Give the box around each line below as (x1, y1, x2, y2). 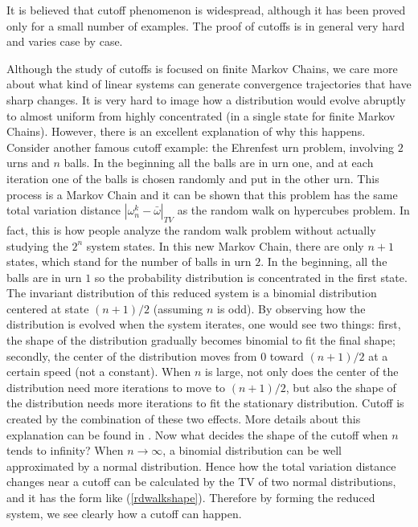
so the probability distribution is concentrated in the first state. (94, 268, 408, 285)
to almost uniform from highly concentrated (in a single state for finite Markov (6, 107, 395, 124)
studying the (6, 237, 68, 254)
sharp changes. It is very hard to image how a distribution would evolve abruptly (6, 91, 406, 108)
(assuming (153, 300, 203, 317)
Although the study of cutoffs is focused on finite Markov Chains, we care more (6, 59, 398, 76)
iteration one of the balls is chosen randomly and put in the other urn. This (6, 170, 379, 186)
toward (269, 347, 304, 364)
